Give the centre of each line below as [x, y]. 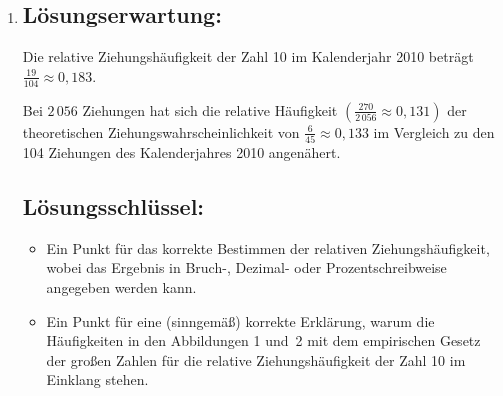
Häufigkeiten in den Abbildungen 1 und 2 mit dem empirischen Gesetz [263, 340]
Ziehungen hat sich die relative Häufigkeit [210, 109]
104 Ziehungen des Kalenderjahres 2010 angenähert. [181, 151]
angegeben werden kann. [121, 286]
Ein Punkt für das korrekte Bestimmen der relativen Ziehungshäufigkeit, [268, 247]
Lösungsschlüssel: [113, 205]
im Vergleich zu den [434, 131]
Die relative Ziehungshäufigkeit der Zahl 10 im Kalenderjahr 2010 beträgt [248, 56]
